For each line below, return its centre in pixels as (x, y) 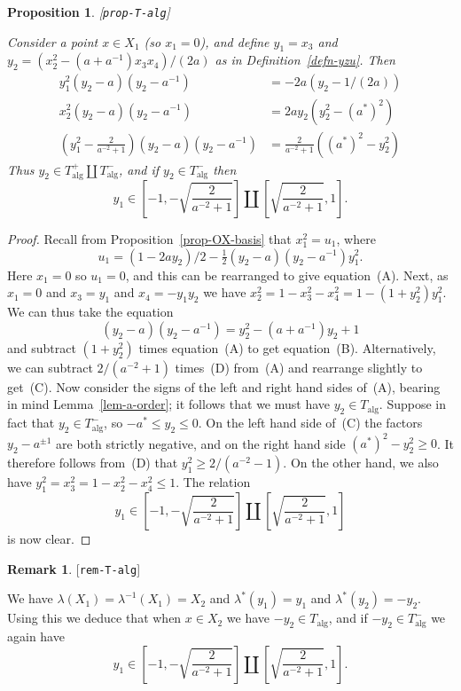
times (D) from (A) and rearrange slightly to (299, 367)
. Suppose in (412, 404)
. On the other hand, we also (361, 463)
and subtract (42, 347)
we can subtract (50, 367)
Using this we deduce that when (94, 618)
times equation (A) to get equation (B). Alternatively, (287, 347)
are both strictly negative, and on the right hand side (201, 443)
